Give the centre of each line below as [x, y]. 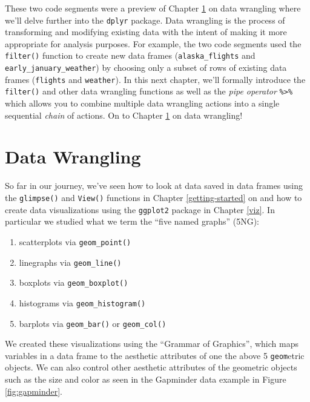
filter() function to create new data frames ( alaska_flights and [130, 55]
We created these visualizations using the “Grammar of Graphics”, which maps [152, 344]
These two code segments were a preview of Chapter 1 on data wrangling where [153, 8]
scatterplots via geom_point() [75, 241]
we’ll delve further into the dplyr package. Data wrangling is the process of [145, 20]
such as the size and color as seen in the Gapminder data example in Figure [146, 379]
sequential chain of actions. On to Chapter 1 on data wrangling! [124, 115]
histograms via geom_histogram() [82, 302]
